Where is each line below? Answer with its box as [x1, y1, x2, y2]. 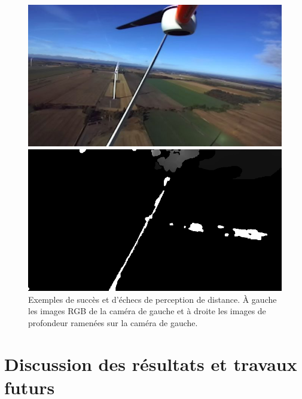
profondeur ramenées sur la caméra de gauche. [28, 316, 198, 329]
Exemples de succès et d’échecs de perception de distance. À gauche [28, 293, 277, 305]
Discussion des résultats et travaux [4, 351, 297, 376]
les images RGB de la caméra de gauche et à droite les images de [28, 305, 266, 317]
